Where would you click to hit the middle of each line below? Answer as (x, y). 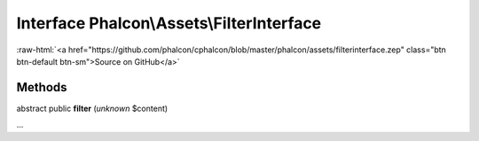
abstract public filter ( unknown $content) (92, 108)
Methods (42, 87)
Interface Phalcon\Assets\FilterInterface (169, 23)
